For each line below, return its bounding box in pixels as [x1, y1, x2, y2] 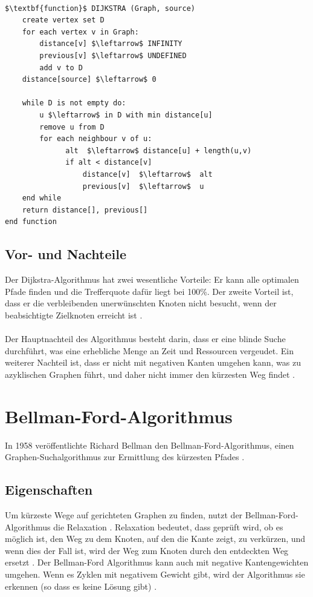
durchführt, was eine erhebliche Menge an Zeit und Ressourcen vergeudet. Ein [5, 344, 294, 357]
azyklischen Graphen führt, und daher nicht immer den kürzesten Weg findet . [5, 368, 295, 380]
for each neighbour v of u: [39, 134, 152, 143]
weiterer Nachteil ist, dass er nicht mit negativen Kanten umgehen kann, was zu [5, 356, 301, 369]
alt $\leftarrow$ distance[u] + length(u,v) [65, 146, 252, 155]
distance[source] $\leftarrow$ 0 [22, 75, 156, 84]
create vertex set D [22, 16, 105, 25]
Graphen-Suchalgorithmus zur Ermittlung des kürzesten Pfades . [5, 450, 245, 463]
